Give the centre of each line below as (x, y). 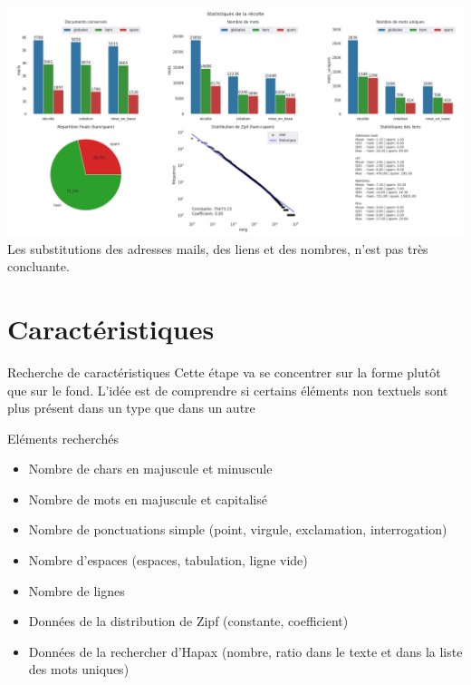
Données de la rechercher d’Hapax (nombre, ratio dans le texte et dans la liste (245, 651)
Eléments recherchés (63, 438)
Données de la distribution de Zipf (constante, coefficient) (188, 621)
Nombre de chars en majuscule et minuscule (150, 469)
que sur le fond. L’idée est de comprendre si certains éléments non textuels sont (228, 390)
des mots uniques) (79, 669)
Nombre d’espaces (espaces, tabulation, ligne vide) (168, 560)
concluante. (38, 266)
